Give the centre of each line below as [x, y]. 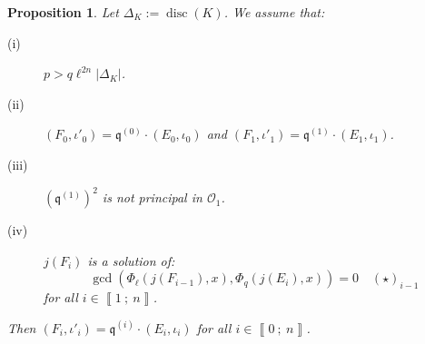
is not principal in [152, 197]
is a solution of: [131, 260]
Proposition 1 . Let [63, 12]
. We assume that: [274, 12]
